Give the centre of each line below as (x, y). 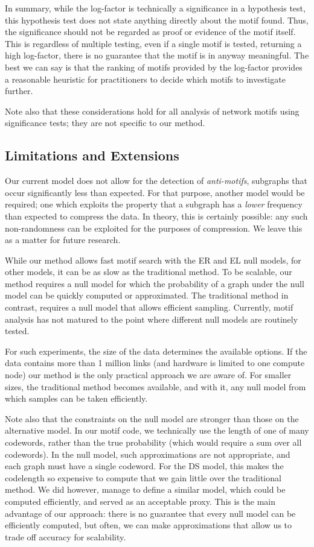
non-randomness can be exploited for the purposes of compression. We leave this (154, 228)
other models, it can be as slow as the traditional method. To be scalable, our (149, 272)
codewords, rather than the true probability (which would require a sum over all (153, 442)
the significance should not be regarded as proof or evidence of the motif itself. (150, 32)
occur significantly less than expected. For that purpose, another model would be (155, 192)
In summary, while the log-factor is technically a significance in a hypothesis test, (155, 8)
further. (19, 91)
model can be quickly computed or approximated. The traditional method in (147, 295)
